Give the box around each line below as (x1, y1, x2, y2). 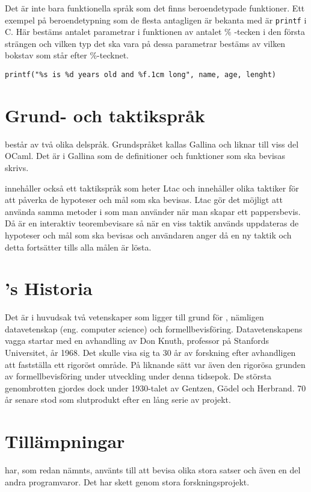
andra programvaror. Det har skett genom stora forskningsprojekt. (5, 475, 250, 488)
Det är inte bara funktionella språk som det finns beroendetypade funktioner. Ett (5, 2, 305, 14)
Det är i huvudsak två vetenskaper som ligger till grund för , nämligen (5, 311, 264, 323)
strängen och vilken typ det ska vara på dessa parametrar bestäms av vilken (5, 37, 286, 49)
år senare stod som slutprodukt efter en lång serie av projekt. (5, 393, 231, 406)
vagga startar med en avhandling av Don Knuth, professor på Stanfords (5, 334, 269, 347)
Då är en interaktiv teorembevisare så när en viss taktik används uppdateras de (5, 217, 299, 229)
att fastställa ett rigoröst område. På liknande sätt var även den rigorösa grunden (5, 358, 306, 370)
